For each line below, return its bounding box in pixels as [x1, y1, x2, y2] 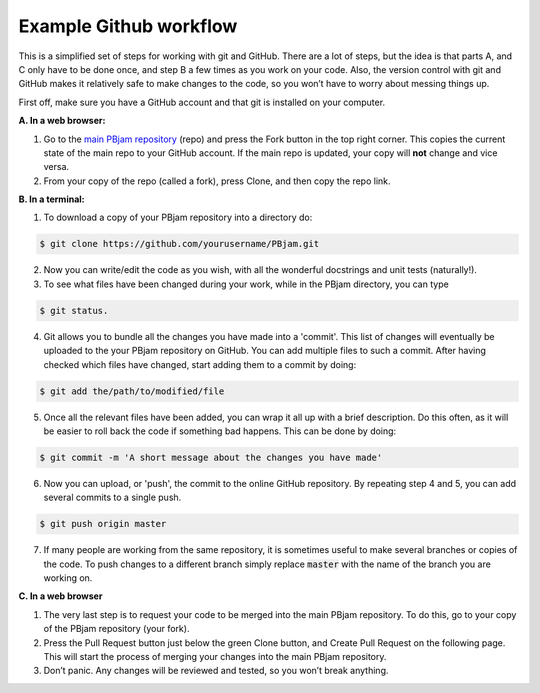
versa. [43, 161, 70, 173]
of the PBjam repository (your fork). [43, 623, 190, 635]
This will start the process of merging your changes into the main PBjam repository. [43, 650, 387, 662]
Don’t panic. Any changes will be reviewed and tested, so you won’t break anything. [43, 665, 389, 677]
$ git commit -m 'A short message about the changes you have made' [39, 451, 383, 463]
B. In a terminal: [18, 193, 85, 205]
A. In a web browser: [18, 115, 106, 127]
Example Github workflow [18, 15, 238, 37]
